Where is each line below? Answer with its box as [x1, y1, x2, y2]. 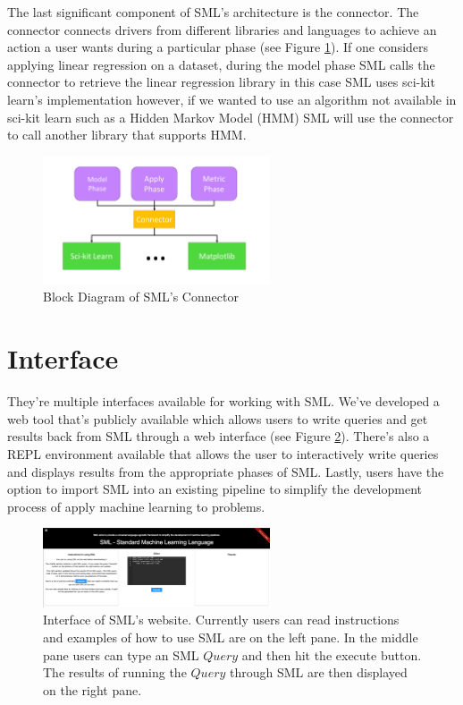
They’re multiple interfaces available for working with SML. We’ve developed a [7, 392, 440, 411]
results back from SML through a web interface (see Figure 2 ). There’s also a [7, 427, 430, 446]
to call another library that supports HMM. [7, 125, 247, 144]
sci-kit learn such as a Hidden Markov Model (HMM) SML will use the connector [7, 107, 454, 126]
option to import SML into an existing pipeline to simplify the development [7, 480, 422, 498]
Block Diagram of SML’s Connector [43, 287, 239, 306]
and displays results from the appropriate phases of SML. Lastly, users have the [7, 462, 444, 480]
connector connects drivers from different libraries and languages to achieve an [7, 20, 437, 38]
